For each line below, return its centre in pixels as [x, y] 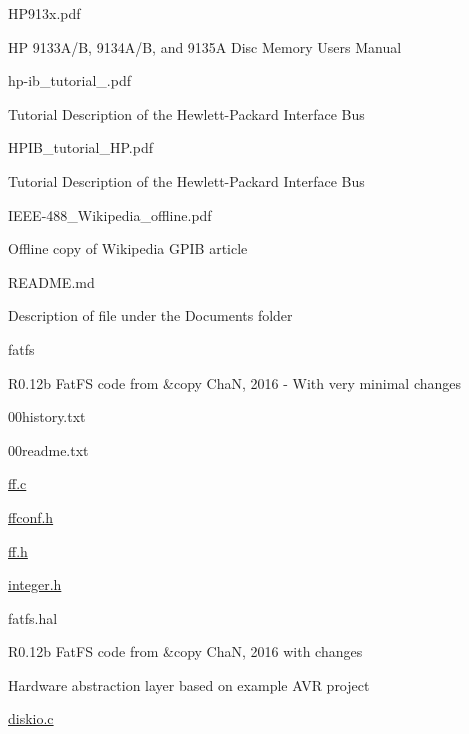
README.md [51, 281]
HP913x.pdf [44, 13]
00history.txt [47, 416]
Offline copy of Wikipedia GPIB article [128, 248]
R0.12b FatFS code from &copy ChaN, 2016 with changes [185, 651]
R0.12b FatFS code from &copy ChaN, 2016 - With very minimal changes [235, 382]
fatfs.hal [33, 617]
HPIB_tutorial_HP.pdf [80, 147]
